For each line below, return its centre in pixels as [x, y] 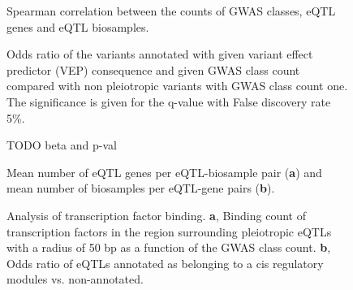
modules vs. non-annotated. [75, 279]
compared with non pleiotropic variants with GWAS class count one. [177, 86]
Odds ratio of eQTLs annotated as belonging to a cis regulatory [165, 263]
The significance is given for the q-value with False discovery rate [169, 101]
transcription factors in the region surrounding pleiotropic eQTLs [169, 231]
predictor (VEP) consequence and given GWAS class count [153, 69]
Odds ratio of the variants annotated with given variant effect [160, 54]
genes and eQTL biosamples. [78, 26]
